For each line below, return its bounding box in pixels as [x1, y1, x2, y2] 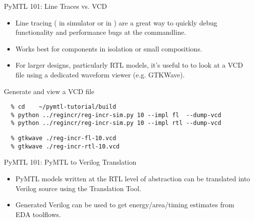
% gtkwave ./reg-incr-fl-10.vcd [11, 135, 116, 142]
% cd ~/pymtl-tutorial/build [11, 103, 116, 111]
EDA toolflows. [15, 209, 61, 219]
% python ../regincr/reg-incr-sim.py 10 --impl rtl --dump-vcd [11, 120, 221, 127]
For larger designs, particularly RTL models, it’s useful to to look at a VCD [15, 60, 243, 70]
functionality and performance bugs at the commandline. [15, 27, 186, 37]
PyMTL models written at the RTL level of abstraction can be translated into [15, 173, 250, 184]
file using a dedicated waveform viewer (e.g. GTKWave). [15, 69, 185, 79]
